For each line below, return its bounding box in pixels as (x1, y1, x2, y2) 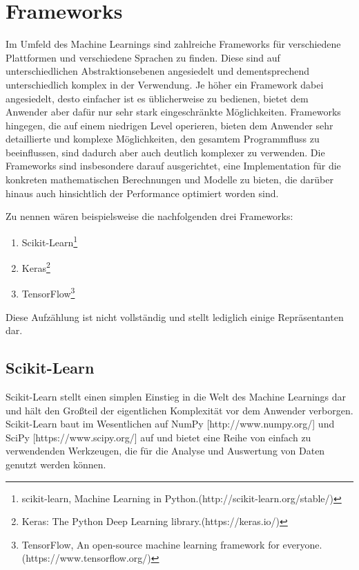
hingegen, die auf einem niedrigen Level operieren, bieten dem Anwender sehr (6, 118, 333, 132)
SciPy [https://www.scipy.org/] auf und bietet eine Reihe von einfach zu (6, 430, 311, 444)
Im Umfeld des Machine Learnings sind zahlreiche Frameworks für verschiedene (6, 37, 341, 51)
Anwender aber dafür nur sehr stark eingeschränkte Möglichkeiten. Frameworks (6, 104, 341, 119)
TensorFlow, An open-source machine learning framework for (21, 537, 280, 551)
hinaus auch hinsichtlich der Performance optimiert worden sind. (6, 185, 279, 200)
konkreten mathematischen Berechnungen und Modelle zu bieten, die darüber (6, 172, 333, 187)
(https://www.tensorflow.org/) (21, 551, 151, 565)
